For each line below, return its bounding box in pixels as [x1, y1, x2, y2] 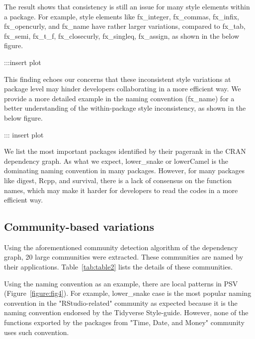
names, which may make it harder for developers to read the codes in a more [4, 185, 238, 195]
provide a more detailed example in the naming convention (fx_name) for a [4, 93, 235, 103]
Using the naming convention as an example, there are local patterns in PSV [4, 278, 238, 288]
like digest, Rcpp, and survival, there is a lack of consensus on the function [4, 175, 232, 185]
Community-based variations [4, 219, 154, 234]
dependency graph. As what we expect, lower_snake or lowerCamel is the [4, 155, 229, 166]
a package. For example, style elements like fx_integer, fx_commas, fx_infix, [4, 11, 239, 21]
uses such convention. [4, 327, 69, 337]
